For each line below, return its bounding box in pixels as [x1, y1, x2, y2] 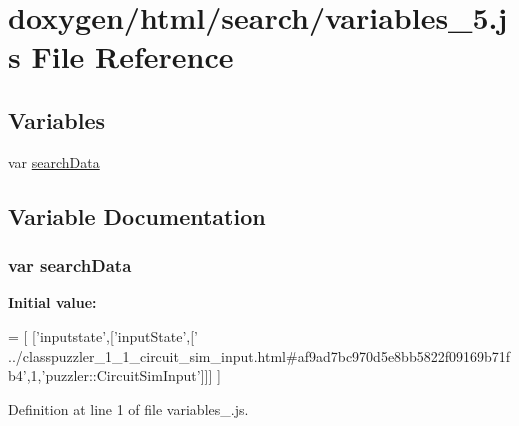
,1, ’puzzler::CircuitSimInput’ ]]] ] [26, 365, 221, 386]
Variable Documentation [8, 200, 266, 231]
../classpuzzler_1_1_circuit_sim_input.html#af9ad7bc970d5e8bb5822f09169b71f [8, 345, 511, 366]
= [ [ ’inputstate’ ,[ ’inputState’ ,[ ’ [8, 325, 198, 346]
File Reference [31, 36, 234, 77]
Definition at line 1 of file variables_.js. [8, 398, 249, 419]
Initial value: [8, 292, 97, 313]
